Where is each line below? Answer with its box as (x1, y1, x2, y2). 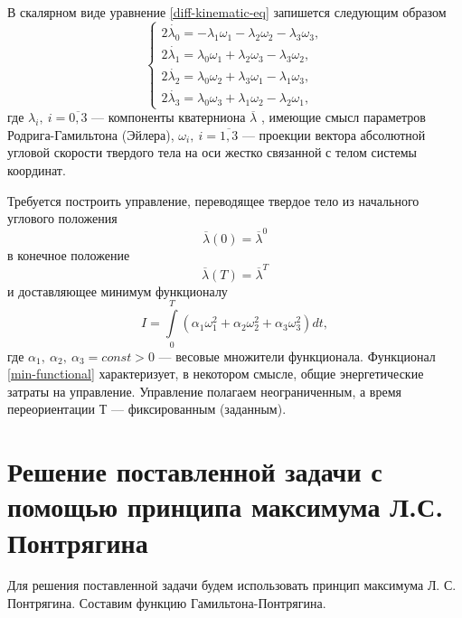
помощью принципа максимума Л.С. (7, 488, 444, 525)
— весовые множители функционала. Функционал (158, 346, 436, 365)
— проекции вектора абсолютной (241, 125, 426, 144)
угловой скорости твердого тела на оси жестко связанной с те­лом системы (7, 143, 418, 162)
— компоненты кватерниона (91, 108, 246, 126)
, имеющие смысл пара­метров (260, 108, 426, 126)
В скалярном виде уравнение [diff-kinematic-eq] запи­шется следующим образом (7, 3, 447, 21)
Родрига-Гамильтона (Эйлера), (7, 125, 174, 144)
